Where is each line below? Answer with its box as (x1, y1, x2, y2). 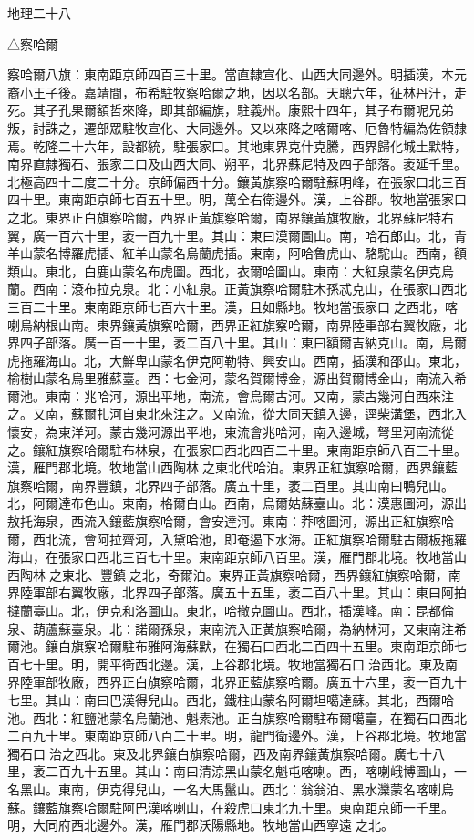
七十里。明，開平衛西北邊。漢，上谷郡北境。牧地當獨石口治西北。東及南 (19, 654, 458, 673)
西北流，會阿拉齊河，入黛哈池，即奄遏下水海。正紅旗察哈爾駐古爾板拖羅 (32, 529, 467, 548)
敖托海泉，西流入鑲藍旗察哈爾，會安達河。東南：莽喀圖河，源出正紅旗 (7, 512, 428, 531)
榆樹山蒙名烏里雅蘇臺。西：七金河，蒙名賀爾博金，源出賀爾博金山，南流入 (7, 368, 454, 388)
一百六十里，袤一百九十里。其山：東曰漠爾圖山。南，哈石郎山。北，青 (45, 225, 467, 244)
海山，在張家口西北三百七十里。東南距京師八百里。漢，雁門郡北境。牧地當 (7, 547, 454, 566)
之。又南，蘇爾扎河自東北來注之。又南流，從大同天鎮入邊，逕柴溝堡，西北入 (7, 404, 467, 423)
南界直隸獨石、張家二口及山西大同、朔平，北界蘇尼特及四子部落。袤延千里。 (7, 154, 467, 173)
